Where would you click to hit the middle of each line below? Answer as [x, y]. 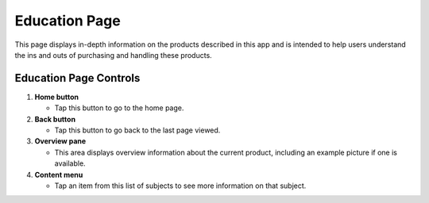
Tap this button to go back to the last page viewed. [137, 130]
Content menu [59, 174]
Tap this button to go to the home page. [119, 108]
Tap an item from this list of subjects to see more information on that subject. [180, 186]
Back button [55, 119]
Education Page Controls [77, 78]
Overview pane [60, 141]
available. [70, 163]
